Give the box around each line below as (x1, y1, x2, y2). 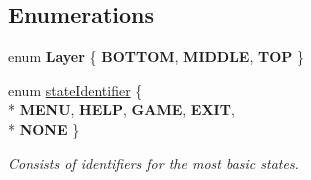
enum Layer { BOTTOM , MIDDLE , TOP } (8, 46, 305, 67)
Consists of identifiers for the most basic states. (8, 152, 299, 173)
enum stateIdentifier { (8, 79, 143, 100)
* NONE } (8, 118, 80, 139)
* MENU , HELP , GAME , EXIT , (8, 99, 235, 120)
